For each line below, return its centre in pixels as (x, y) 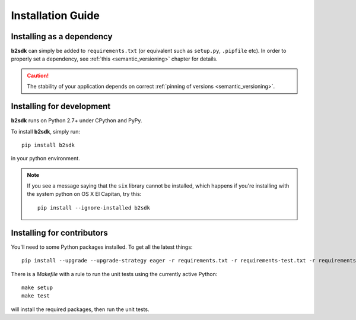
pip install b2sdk (48, 145)
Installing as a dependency (62, 37)
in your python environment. (45, 159)
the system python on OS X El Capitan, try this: (84, 194)
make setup (37, 287)
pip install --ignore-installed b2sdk (94, 207)
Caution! (38, 75)
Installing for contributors (59, 232)
